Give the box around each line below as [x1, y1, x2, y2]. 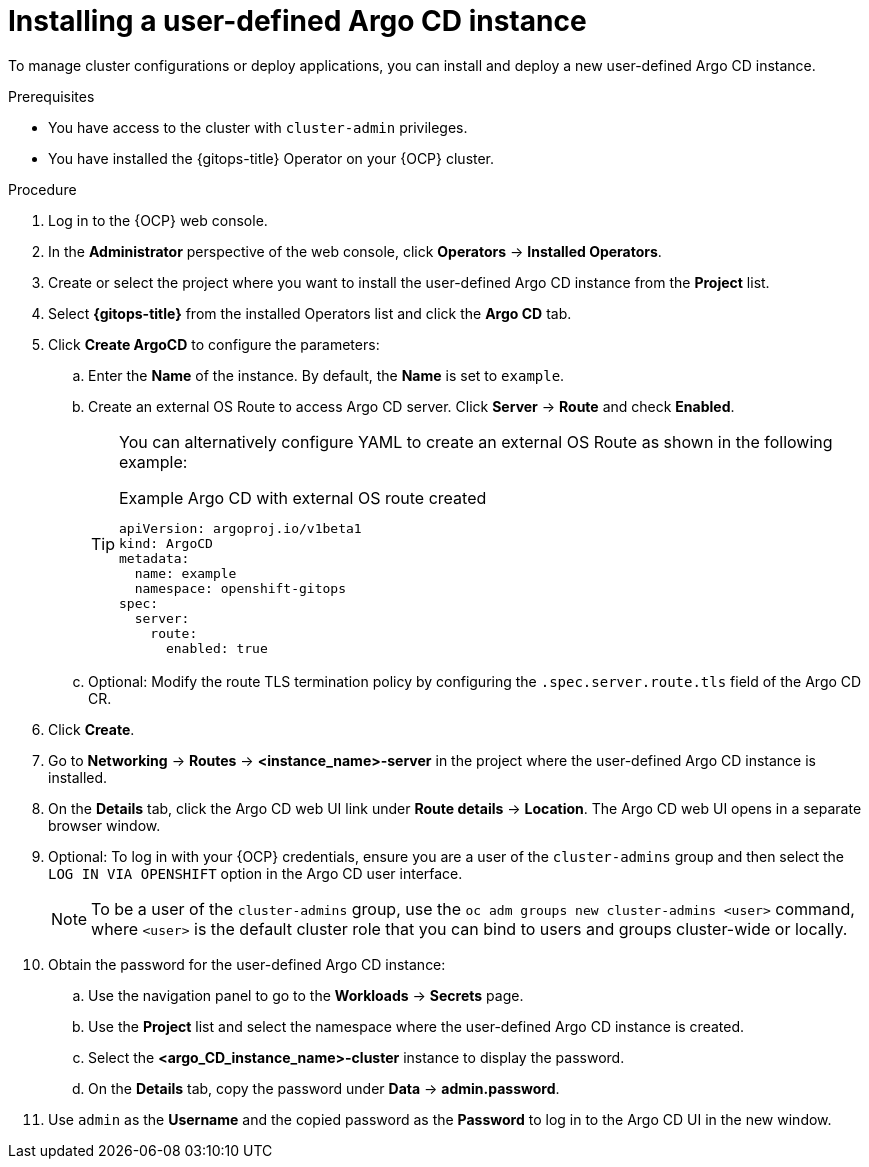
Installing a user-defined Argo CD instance [8, 4, 587, 38]
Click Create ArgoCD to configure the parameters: [48, 335, 380, 353]
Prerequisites [8, 87, 95, 105]
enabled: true [165, 640, 268, 656]
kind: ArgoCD [119, 535, 213, 551]
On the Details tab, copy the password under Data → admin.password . [88, 1079, 560, 1097]
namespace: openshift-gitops [134, 580, 346, 596]
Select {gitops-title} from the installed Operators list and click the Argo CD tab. [48, 304, 572, 322]
